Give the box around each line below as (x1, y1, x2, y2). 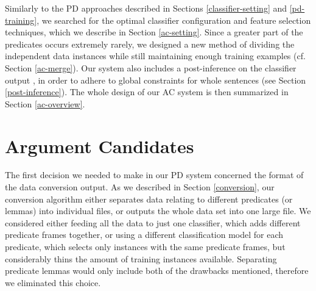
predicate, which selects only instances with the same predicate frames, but (5, 240, 286, 253)
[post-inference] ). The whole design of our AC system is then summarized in (5, 85, 289, 98)
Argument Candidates (5, 133, 194, 158)
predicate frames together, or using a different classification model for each (5, 228, 284, 241)
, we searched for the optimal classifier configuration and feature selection (37, 13, 311, 26)
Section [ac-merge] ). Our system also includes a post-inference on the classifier (5, 61, 297, 74)
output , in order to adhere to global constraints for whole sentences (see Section (5, 73, 306, 86)
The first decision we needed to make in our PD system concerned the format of (5, 168, 304, 181)
